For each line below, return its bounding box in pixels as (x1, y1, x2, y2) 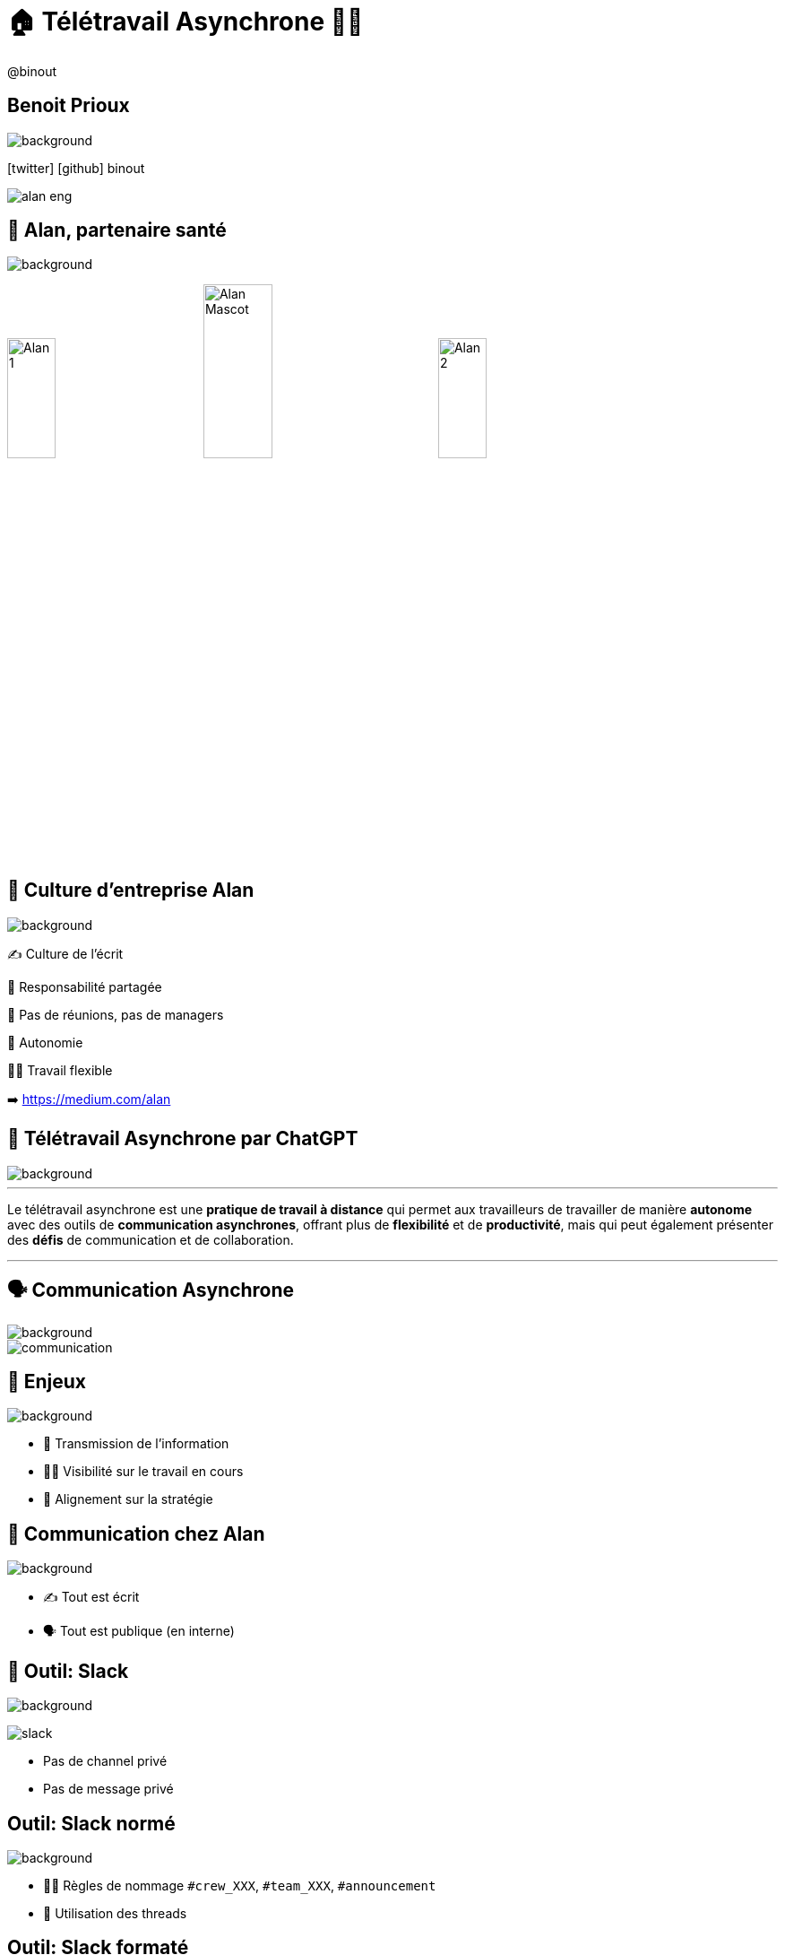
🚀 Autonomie (7, 1034, 83, 1050)
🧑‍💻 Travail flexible (7, 1062, 113, 1078)
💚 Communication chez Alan (7, 1522, 265, 1545)
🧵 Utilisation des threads (43, 1905, 187, 1921)
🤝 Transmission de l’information (43, 1436, 229, 1452)
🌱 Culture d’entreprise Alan (7, 879, 254, 902)
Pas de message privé (43, 1781, 174, 1797)
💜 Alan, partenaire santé (7, 219, 227, 242)
